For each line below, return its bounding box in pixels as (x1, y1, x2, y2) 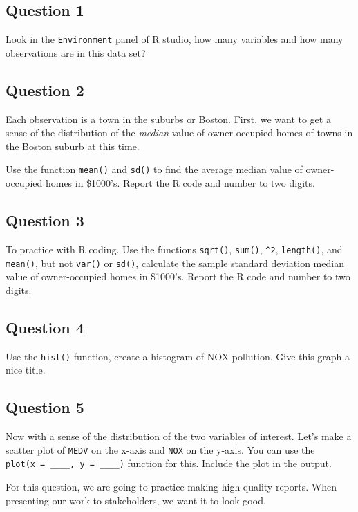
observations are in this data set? (6, 45, 146, 60)
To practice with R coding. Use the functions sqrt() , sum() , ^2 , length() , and (6, 241, 343, 256)
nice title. (6, 363, 46, 377)
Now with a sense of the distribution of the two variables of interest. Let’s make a (6, 429, 352, 444)
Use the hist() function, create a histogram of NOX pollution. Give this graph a (6, 349, 350, 363)
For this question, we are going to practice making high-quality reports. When (6, 479, 337, 493)
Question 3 (6, 210, 84, 231)
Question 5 (6, 396, 84, 418)
